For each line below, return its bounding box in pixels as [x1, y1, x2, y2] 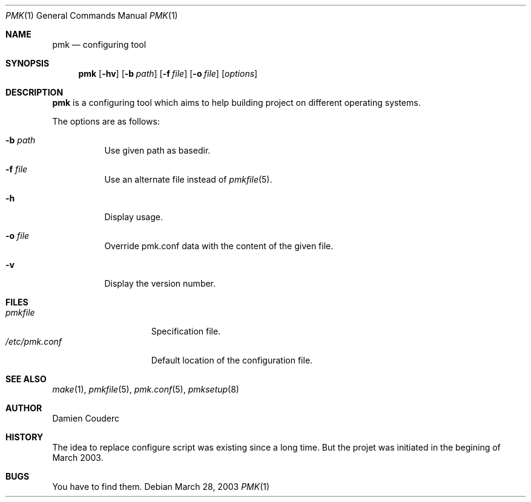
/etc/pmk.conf [5, 336, 62, 347]
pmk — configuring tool [52, 39, 147, 50]
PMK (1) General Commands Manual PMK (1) [5, 10, 178, 21]
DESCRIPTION [5, 87, 64, 97]
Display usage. [104, 212, 163, 222]
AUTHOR [5, 403, 42, 413]
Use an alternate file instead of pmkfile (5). [104, 174, 272, 184]
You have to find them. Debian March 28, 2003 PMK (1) [52, 481, 270, 492]
